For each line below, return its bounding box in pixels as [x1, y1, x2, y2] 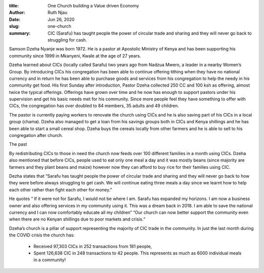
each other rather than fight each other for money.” [9, 186, 112, 193]
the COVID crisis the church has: [9, 232, 75, 238]
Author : [9, 10, 25, 16]
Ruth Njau [47, 10, 68, 16]
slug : [9, 23, 20, 29]
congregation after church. [9, 133, 63, 138]
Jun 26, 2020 [47, 16, 75, 22]
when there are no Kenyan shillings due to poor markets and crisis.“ [9, 216, 146, 222]
